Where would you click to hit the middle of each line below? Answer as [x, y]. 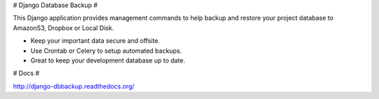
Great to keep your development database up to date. [108, 60]
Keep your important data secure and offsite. [95, 41]
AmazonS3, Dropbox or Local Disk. [64, 27]
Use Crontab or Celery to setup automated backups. [106, 51]
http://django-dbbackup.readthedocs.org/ [74, 86]
